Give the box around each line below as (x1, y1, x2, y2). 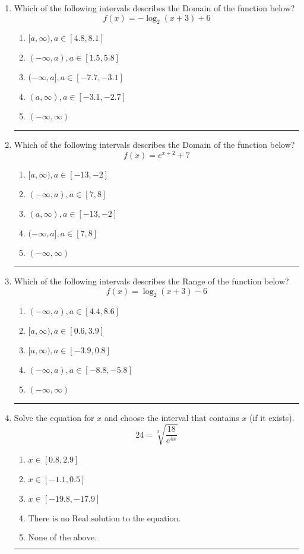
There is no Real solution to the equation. (28, 514, 181, 523)
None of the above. (28, 533, 97, 542)
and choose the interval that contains (104, 411, 239, 424)
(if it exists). (249, 411, 294, 424)
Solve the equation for (14, 411, 94, 424)
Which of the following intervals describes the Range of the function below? (14, 275, 289, 287)
